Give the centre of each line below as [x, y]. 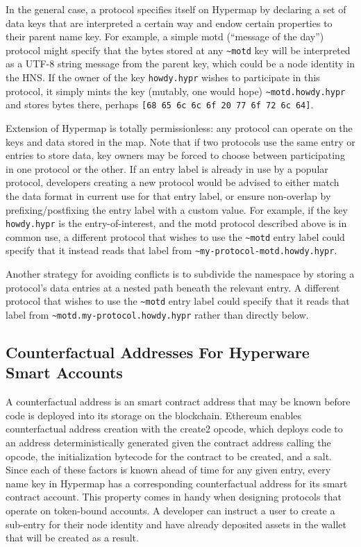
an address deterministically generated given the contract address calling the [168, 442]
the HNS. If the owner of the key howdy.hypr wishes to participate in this [163, 77]
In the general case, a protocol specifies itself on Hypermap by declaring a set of [176, 9]
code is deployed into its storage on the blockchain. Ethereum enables [154, 415]
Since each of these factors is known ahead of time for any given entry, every [168, 470]
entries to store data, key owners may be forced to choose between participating [175, 155]
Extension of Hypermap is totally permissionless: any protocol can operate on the [179, 128]
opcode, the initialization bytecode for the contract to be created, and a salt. [169, 456]
